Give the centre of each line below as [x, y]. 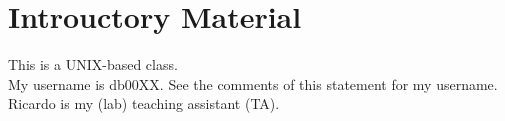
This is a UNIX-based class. [93, 64]
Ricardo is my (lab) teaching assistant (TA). [144, 103]
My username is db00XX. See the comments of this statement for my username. [253, 83]
